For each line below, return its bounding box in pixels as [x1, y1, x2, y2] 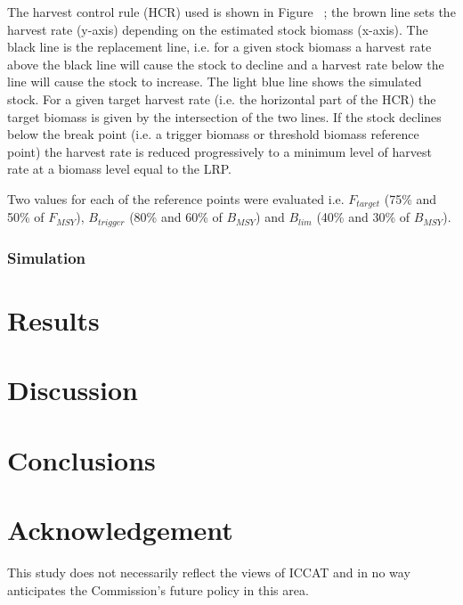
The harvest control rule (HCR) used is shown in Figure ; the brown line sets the [7, 3, 456, 20]
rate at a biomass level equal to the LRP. [7, 159, 231, 178]
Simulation [7, 246, 86, 268]
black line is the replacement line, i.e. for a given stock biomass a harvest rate [7, 37, 432, 56]
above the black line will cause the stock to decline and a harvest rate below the [7, 54, 444, 73]
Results [7, 301, 100, 338]
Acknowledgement [7, 511, 233, 547]
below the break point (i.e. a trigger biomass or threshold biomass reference [7, 125, 419, 143]
